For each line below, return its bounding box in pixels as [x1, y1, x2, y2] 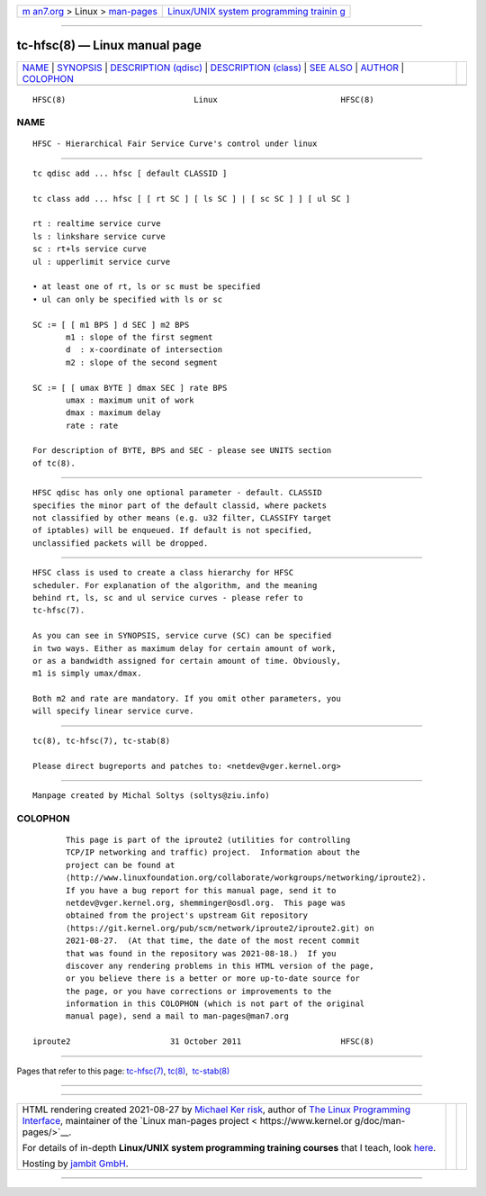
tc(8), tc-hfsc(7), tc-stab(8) [32, 735, 171, 746]
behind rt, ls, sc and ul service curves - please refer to [32, 593, 303, 603]
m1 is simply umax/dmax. [32, 668, 142, 679]
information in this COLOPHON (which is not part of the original [66, 999, 365, 1009]
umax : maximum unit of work [66, 394, 194, 405]
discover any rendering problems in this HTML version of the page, [66, 960, 374, 971]
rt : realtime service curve [32, 219, 161, 229]
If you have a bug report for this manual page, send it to [66, 885, 337, 895]
